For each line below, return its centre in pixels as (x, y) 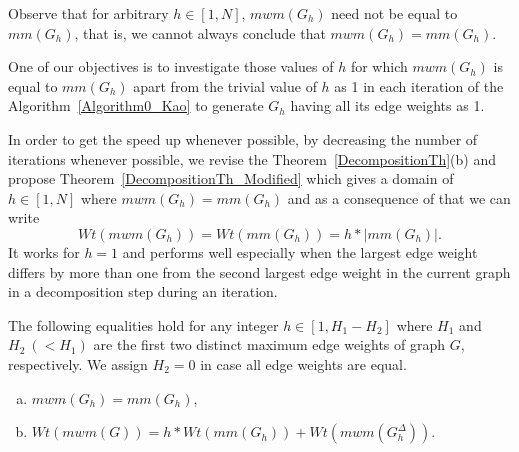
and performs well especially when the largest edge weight (300, 251)
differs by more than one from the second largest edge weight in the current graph (259, 271)
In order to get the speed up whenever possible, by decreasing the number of (243, 138)
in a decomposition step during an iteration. (143, 291)
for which (379, 66)
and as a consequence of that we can (399, 197)
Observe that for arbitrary (88, 13)
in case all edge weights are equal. (303, 363)
